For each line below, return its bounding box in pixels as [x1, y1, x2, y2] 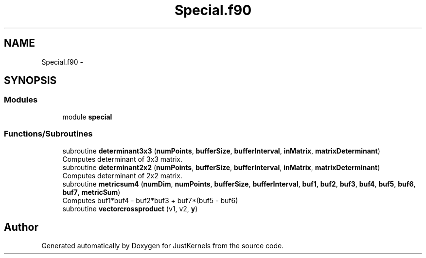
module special [62, 112, 112, 121]
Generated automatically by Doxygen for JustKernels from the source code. [41, 241, 284, 250]
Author [4, 221, 38, 233]
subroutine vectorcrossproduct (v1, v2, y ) [62, 204, 198, 213]
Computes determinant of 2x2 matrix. [62, 171, 182, 180]
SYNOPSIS [4, 74, 57, 87]
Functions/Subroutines [4, 129, 93, 139]
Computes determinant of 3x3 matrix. [62, 155, 183, 163]
